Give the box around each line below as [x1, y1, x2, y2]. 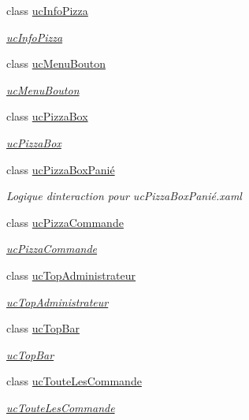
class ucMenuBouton [6, 55, 106, 72]
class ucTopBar [6, 320, 80, 336]
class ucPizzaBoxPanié [6, 161, 115, 177]
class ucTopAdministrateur [6, 266, 136, 283]
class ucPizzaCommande [6, 214, 124, 230]
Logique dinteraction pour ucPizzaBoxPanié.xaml [6, 188, 242, 204]
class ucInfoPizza [6, 2, 88, 18]
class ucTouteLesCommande [6, 373, 142, 389]
